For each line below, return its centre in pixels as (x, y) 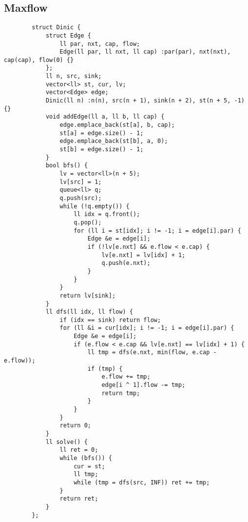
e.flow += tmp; (126, 377)
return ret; (79, 499)
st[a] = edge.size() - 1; (102, 133)
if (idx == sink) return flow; (110, 320)
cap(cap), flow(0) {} (39, 60)
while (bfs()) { (86, 458)
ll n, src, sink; (74, 76)
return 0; (75, 426)
